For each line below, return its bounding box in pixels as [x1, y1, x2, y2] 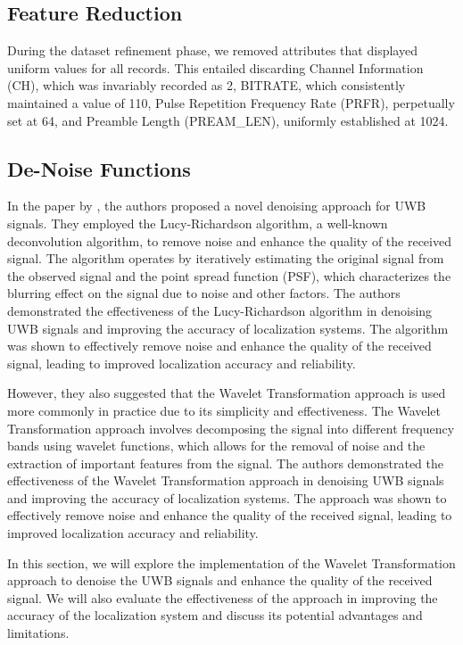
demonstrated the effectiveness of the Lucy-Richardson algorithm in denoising [7, 301, 433, 319]
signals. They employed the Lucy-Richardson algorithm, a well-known [7, 213, 388, 232]
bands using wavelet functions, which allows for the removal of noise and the [7, 436, 426, 455]
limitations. [7, 624, 70, 642]
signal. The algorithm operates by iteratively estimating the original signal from [7, 249, 444, 268]
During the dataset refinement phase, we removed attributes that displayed [7, 41, 418, 60]
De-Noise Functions [7, 154, 191, 182]
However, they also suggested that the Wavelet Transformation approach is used [7, 384, 446, 402]
